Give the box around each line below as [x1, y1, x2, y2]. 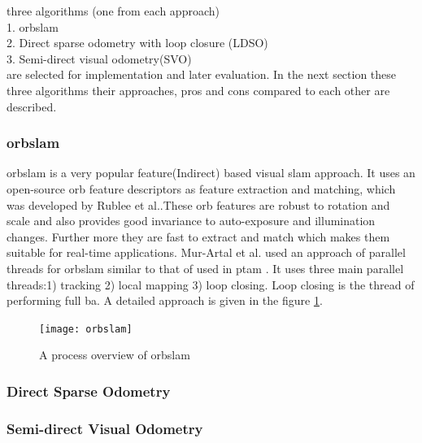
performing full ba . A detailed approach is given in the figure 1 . [7, 292, 323, 309]
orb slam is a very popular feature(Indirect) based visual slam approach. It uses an [7, 164, 415, 181]
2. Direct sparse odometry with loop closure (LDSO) [7, 34, 268, 51]
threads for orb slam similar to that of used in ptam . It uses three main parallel [7, 259, 404, 276]
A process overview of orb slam [39, 346, 190, 363]
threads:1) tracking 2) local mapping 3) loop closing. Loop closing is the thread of [7, 276, 415, 293]
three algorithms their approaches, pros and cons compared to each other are [7, 81, 390, 98]
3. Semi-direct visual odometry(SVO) [7, 50, 192, 67]
